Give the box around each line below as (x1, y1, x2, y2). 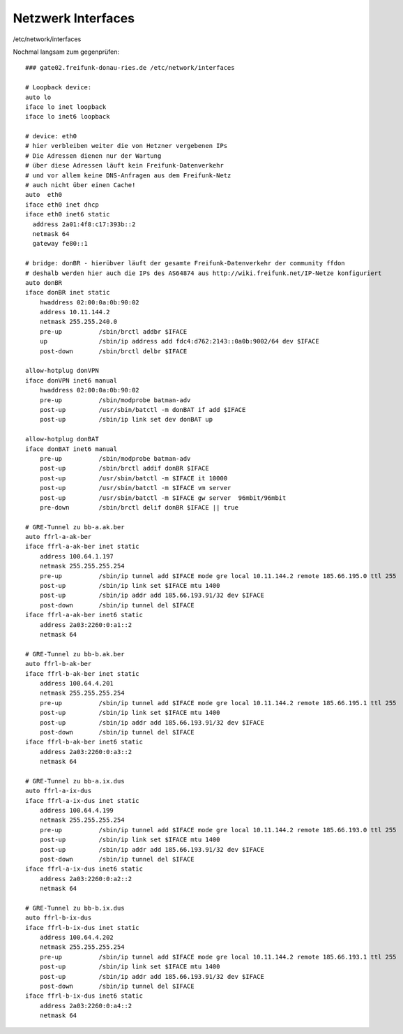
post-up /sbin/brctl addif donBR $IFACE (39, 464, 209, 473)
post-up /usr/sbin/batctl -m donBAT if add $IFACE (39, 406, 246, 413)
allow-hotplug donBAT (25, 435, 99, 443)
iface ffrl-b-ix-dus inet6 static (25, 992, 143, 1000)
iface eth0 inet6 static (25, 210, 110, 219)
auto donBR (25, 279, 63, 286)
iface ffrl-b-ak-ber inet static (25, 670, 139, 677)
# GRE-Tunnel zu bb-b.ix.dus (25, 904, 125, 912)
